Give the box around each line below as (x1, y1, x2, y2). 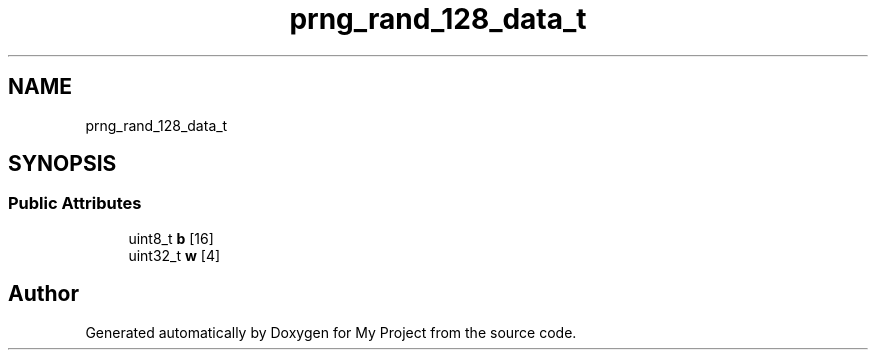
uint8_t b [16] (128, 229, 214, 247)
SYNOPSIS (8, 151, 117, 177)
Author (8, 281, 79, 307)
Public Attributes (8, 193, 142, 214)
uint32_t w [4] (128, 246, 221, 264)
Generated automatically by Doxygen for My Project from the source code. (85, 323, 577, 341)
